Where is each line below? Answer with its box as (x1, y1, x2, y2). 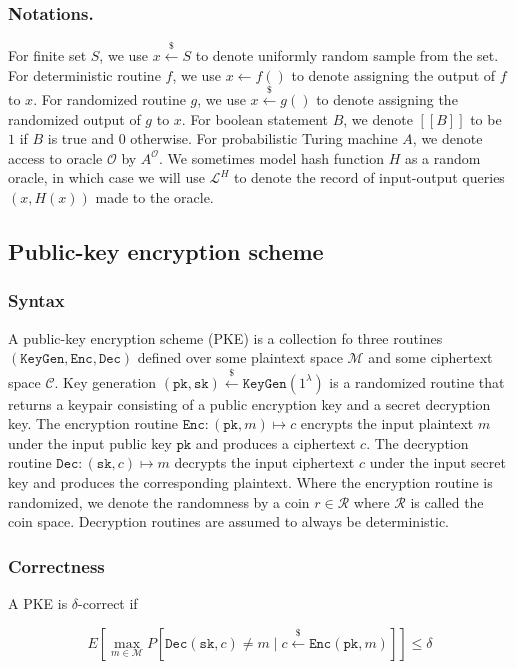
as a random (404, 147, 481, 168)
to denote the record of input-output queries (233, 167, 505, 188)
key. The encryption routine (8, 413, 179, 434)
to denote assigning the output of (291, 64, 496, 85)
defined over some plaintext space (137, 347, 343, 368)
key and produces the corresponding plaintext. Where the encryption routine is (8, 471, 493, 492)
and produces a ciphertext (195, 432, 356, 453)
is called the (410, 491, 484, 512)
